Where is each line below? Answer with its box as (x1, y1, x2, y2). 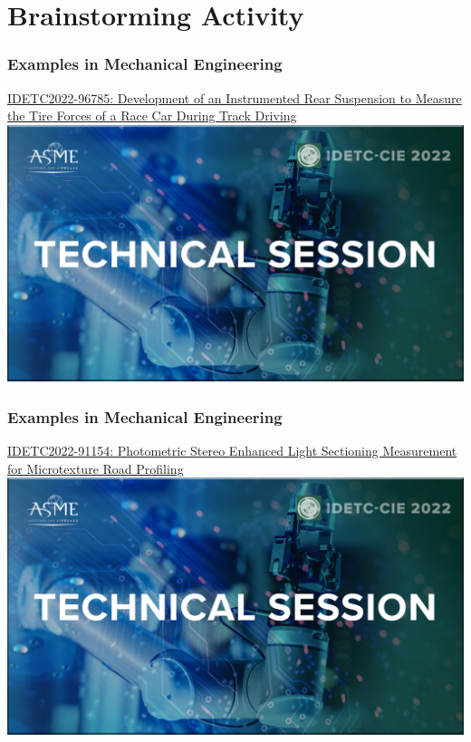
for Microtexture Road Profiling (7, 458, 184, 477)
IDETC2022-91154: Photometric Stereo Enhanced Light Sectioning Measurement (7, 441, 457, 460)
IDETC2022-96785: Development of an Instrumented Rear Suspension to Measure (7, 88, 462, 107)
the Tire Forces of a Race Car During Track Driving (7, 106, 297, 125)
